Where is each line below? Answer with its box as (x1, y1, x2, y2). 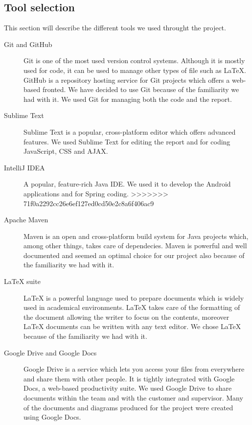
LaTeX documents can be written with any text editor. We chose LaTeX (23, 321, 241, 331)
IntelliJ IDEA (4, 162, 45, 172)
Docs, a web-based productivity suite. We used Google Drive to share (23, 383, 232, 393)
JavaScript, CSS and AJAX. (23, 146, 108, 156)
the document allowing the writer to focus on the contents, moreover (23, 311, 229, 322)
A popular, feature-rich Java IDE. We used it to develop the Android (23, 179, 231, 189)
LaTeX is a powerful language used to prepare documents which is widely (23, 292, 244, 303)
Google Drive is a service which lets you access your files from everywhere (23, 364, 245, 374)
